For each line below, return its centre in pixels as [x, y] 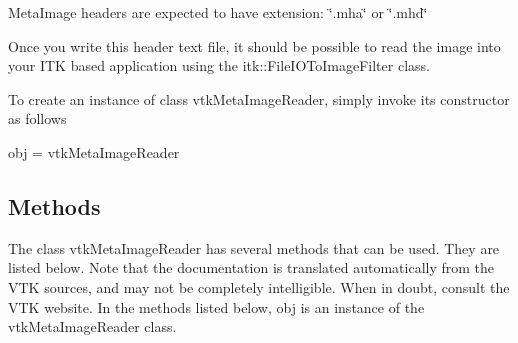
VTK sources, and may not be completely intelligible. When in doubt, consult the [259, 286]
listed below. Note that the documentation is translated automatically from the [251, 267]
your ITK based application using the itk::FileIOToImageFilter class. [219, 65]
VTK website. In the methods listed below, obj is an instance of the [216, 306]
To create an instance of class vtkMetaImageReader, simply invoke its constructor [259, 98]
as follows [37, 118]
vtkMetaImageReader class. [92, 326]
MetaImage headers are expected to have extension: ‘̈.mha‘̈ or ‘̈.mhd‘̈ [218, 12]
